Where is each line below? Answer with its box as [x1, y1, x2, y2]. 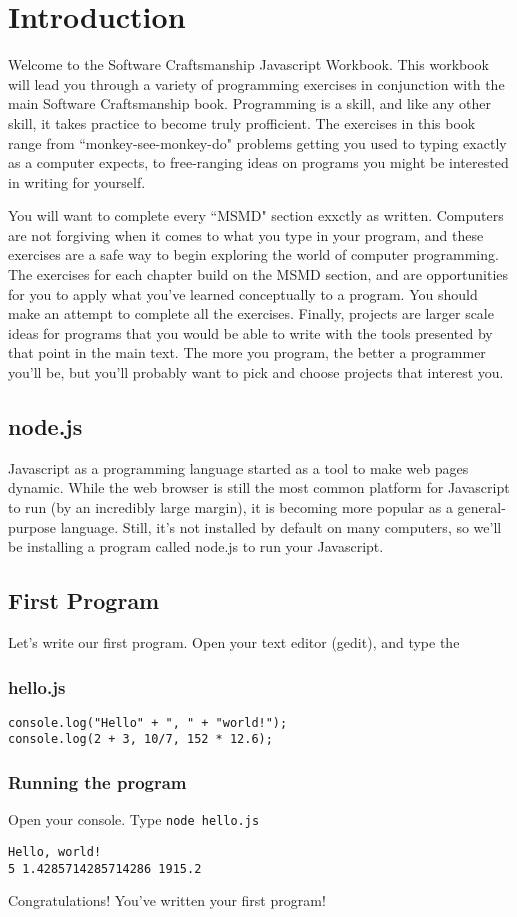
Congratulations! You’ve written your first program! [8, 890, 326, 911]
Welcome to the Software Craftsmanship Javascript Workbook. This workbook [8, 54, 489, 75]
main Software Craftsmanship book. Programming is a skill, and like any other [8, 93, 491, 114]
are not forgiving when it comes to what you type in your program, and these [8, 224, 484, 245]
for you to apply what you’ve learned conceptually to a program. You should [8, 283, 478, 304]
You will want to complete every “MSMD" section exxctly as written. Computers [8, 205, 504, 226]
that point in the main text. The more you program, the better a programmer [8, 342, 486, 363]
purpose [8, 516, 56, 537]
